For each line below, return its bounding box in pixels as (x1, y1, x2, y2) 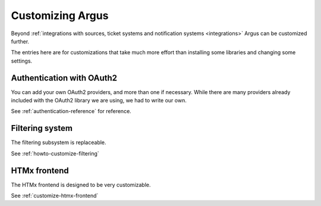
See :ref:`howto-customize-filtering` (11, 149, 99, 157)
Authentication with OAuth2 (11, 73, 118, 83)
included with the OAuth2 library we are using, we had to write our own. (11, 97, 187, 104)
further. (11, 38, 30, 45)
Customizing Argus (11, 9, 109, 22)
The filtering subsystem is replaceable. (11, 139, 106, 146)
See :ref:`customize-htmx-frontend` (11, 192, 99, 199)
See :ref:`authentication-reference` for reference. (11, 108, 132, 115)
